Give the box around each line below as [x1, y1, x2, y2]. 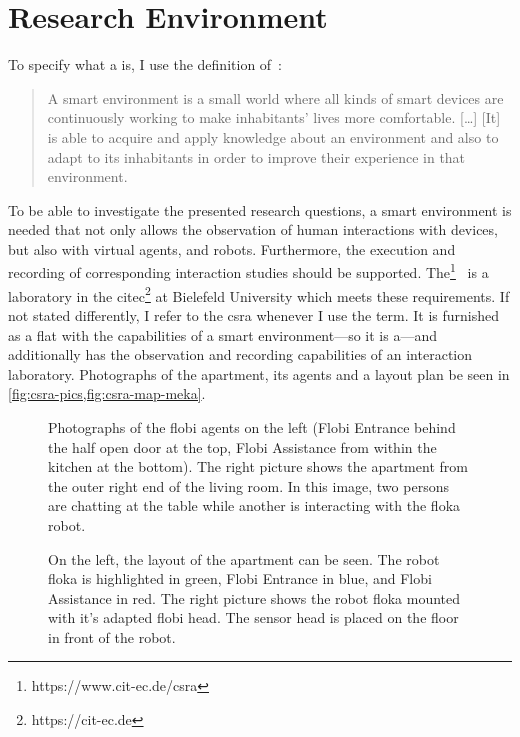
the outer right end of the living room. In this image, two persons [48, 475, 449, 496]
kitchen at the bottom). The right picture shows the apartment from [48, 456, 468, 477]
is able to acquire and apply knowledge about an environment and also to [47, 126, 499, 147]
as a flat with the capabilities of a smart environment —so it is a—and [8, 324, 438, 345]
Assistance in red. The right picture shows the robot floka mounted [48, 587, 461, 608]
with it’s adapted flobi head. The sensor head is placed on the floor [48, 607, 459, 628]
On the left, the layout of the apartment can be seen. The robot [48, 548, 440, 569]
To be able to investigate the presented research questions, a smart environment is [8, 199, 512, 220]
